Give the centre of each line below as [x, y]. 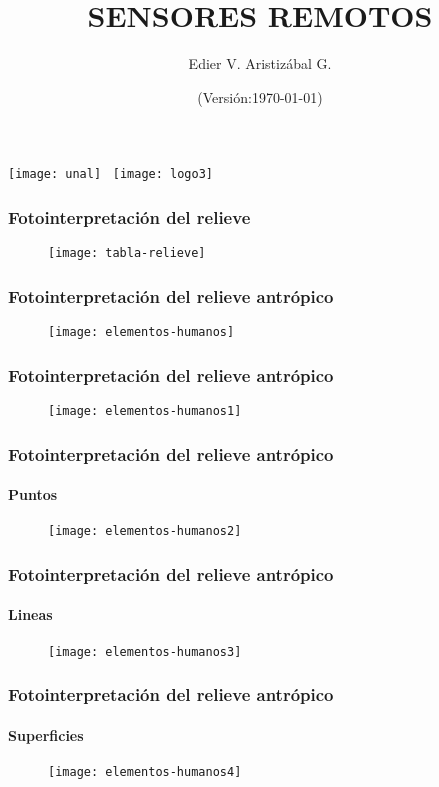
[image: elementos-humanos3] [145, 651]
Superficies [46, 734]
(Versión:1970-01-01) [260, 96]
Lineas [30, 614]
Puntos [33, 494]
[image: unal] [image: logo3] [110, 174]
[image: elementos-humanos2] [145, 531]
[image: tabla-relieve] [127, 253]
